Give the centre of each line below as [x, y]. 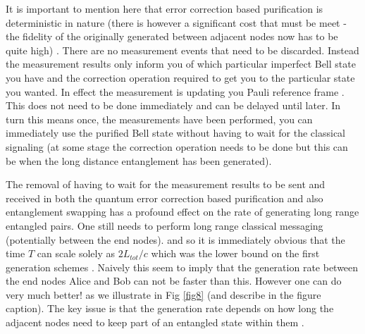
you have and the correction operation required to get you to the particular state [180, 77]
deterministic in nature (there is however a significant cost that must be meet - [176, 22]
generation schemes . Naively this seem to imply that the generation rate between [182, 267]
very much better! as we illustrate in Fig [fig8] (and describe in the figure [163, 294]
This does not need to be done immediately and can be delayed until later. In [173, 105]
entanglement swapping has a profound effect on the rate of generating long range [182, 212]
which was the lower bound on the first [235, 253]
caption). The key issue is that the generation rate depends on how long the [170, 308]
